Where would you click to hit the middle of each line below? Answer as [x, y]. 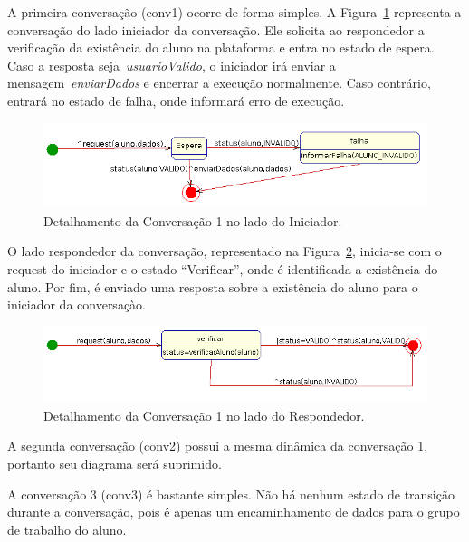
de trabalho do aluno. [67, 529]
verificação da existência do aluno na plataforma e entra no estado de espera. [221, 48]
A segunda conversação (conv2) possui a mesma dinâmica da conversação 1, [218, 446]
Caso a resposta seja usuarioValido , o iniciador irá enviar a [172, 65]
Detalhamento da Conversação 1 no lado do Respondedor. [204, 415]
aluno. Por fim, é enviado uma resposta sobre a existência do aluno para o [213, 286]
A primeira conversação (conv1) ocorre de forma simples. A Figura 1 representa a [234, 12]
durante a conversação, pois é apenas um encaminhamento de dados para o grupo [234, 512]
